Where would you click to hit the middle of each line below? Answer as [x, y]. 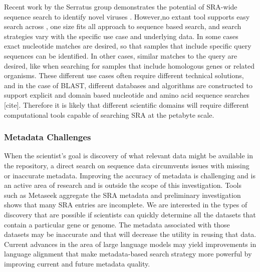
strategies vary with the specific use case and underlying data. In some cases [121, 36]
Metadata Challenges [48, 137]
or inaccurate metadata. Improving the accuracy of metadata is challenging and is [130, 175]
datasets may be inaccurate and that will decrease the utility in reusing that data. [130, 234]
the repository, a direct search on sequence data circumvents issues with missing [127, 165]
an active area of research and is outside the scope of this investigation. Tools [123, 185]
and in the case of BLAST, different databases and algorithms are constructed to [128, 85]
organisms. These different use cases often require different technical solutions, [124, 75]
